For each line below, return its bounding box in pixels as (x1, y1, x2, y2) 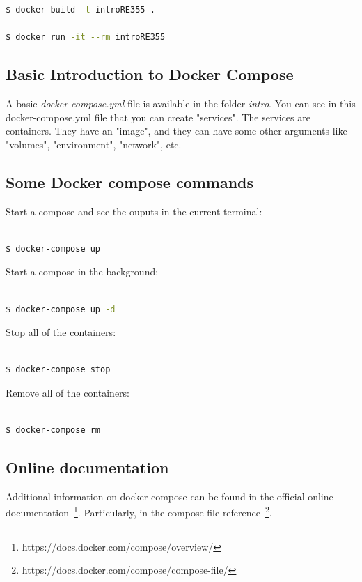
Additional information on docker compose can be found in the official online (6, 489, 333, 503)
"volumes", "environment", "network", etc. (6, 137, 182, 151)
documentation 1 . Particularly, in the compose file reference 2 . (6, 503, 272, 520)
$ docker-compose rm (6, 425, 101, 436)
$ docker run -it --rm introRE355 (6, 32, 166, 43)
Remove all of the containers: (6, 385, 130, 399)
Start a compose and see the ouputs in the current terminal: (6, 204, 262, 218)
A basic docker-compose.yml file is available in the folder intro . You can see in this (6, 95, 356, 110)
